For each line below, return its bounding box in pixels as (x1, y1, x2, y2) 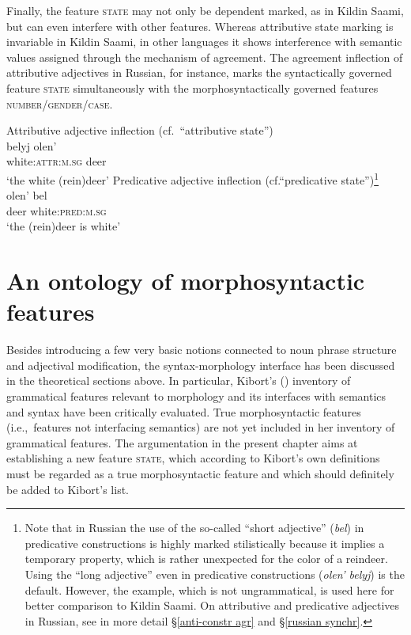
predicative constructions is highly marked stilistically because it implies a (25, 534, 385, 551)
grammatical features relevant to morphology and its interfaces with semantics (6, 388, 386, 405)
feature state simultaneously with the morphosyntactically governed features (6, 79, 379, 96)
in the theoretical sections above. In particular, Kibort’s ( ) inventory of (6, 372, 351, 389)
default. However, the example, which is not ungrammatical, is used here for (25, 581, 394, 598)
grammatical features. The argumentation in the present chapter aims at (6, 434, 358, 451)
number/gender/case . (6, 95, 113, 112)
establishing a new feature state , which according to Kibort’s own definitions (6, 450, 380, 466)
